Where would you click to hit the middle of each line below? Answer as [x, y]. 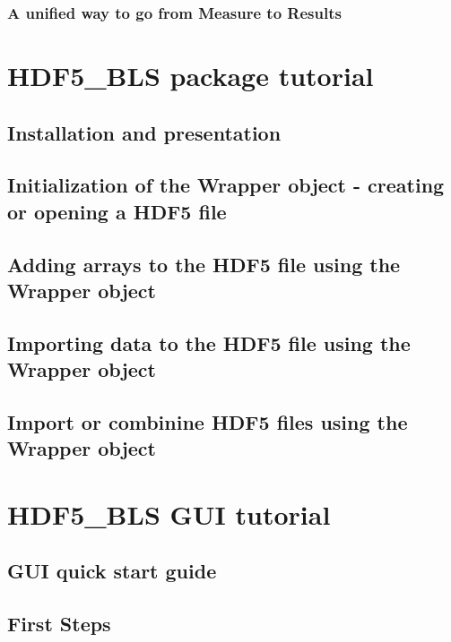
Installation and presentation [144, 132]
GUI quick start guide [112, 571]
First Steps [59, 624]
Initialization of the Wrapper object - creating [226, 185]
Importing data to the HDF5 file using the [209, 342]
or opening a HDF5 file [117, 211]
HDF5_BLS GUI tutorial [169, 514]
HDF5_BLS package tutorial [191, 76]
